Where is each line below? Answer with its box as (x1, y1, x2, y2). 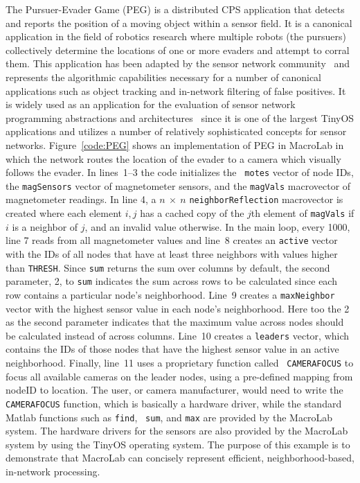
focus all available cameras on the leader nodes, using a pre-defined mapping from (6, 369, 353, 383)
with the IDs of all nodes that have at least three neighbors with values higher (6, 247, 338, 261)
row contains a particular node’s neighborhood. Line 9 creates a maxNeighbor (6, 287, 335, 301)
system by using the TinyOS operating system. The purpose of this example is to (6, 437, 350, 451)
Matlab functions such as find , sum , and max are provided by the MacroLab (6, 410, 333, 424)
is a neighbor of (12, 219, 78, 234)
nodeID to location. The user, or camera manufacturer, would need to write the (6, 383, 343, 397)
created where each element (6, 206, 123, 220)
